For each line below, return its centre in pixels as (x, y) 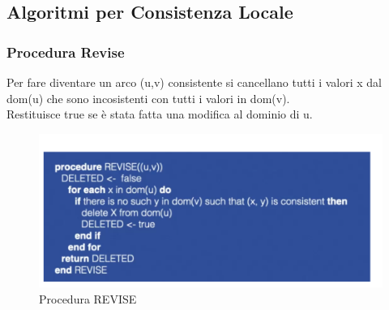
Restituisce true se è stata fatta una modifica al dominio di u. (160, 114)
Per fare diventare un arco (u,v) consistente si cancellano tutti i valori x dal (194, 82)
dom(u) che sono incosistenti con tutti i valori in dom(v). (148, 98)
